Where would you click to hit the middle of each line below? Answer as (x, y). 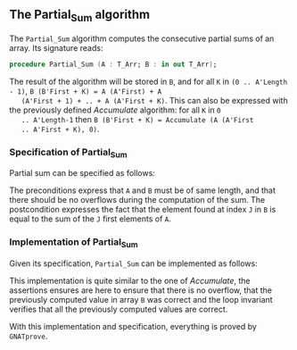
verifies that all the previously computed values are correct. (119, 309)
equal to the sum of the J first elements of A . (91, 219)
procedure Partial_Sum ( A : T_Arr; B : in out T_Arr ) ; (113, 64)
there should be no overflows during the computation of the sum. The (137, 200)
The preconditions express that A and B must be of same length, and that (143, 190)
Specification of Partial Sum (68, 153)
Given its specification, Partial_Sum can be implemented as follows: (133, 263)
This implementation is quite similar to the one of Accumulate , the (130, 281)
